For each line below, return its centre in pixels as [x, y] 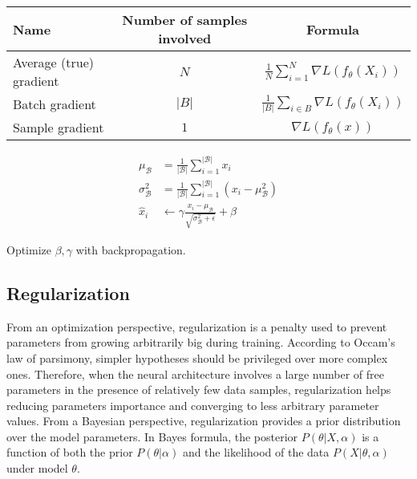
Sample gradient [59, 128]
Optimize [29, 249]
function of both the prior [70, 452]
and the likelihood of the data [256, 452]
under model [37, 468]
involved [185, 38]
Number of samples [185, 20]
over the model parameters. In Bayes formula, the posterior [152, 436]
